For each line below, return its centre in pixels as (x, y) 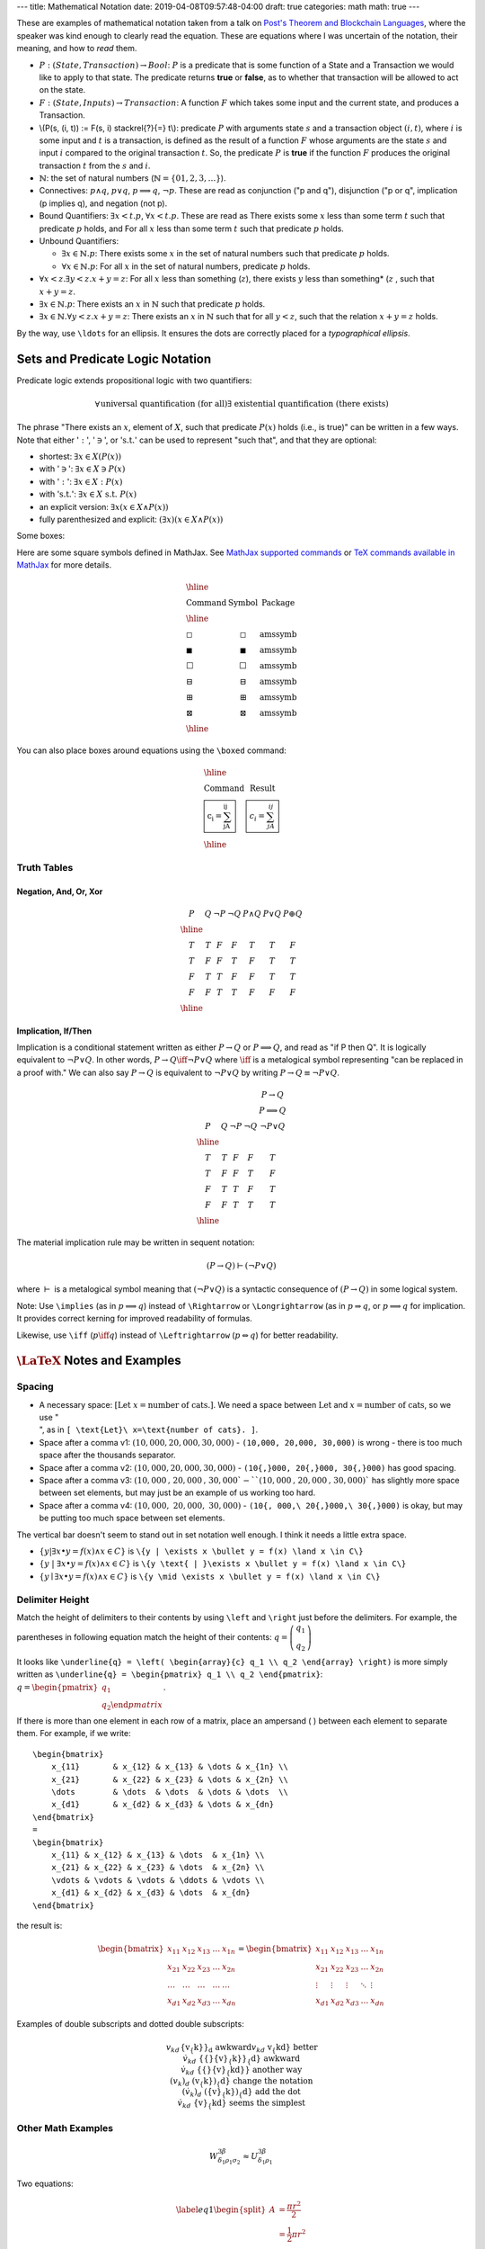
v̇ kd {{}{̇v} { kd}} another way (242, 2071)
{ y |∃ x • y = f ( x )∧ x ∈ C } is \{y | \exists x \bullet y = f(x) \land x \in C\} (201, 1551)
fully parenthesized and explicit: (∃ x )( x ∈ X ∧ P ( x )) (131, 519)
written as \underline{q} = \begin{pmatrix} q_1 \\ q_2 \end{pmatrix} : (170, 1674)
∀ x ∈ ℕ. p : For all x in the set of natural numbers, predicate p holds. (186, 266)
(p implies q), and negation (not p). (103, 203)
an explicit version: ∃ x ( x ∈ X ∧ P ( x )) (104, 506)
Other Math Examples (65, 2128)
